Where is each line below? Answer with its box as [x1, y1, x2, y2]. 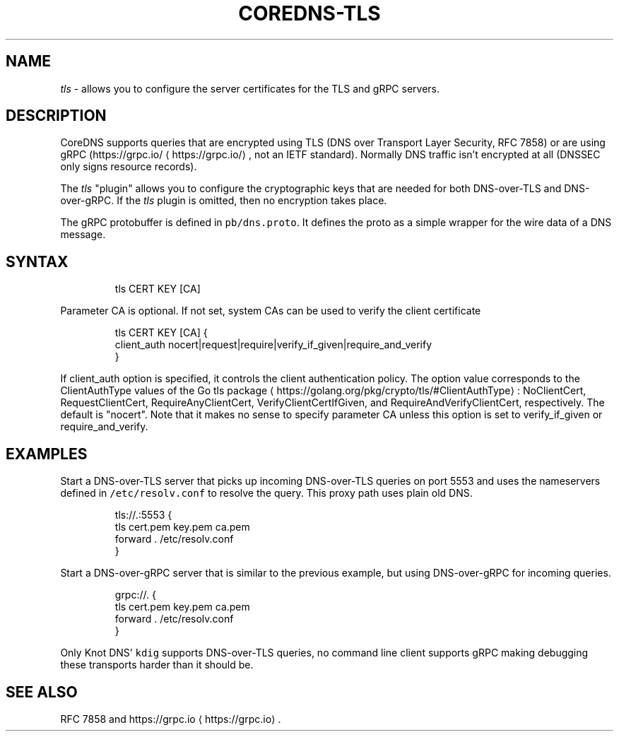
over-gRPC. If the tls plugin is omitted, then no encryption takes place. [60, 194, 387, 207]
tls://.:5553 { [114, 509, 172, 521]
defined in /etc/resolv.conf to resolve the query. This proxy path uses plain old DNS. [60, 487, 473, 500]
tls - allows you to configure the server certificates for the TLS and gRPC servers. [60, 82, 440, 95]
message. [60, 228, 106, 241]
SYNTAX [6, 252, 69, 271]
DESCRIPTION [6, 107, 107, 125]
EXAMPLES [6, 444, 88, 463]
